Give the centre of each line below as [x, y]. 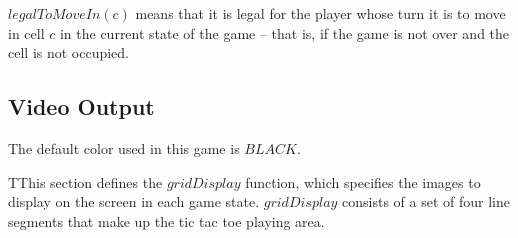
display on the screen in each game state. [134, 201]
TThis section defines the [85, 181]
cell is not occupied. [69, 52]
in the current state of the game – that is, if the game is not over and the [284, 32]
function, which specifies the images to [363, 181]
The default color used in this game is [124, 147]
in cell [26, 32]
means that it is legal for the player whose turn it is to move [320, 13]
